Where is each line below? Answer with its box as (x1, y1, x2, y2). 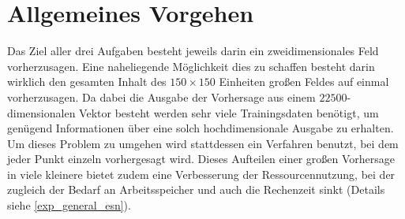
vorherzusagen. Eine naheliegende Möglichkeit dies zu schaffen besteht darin (7, 58, 375, 74)
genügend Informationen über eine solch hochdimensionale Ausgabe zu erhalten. (7, 120, 394, 136)
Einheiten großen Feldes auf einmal (219, 73, 389, 90)
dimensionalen (7, 104, 76, 121)
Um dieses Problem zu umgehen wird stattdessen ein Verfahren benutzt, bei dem (7, 135, 399, 151)
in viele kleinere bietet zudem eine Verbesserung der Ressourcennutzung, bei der (7, 165, 396, 182)
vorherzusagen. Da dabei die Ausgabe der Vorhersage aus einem (7, 88, 316, 105)
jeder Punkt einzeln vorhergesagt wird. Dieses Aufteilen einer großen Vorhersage (7, 150, 396, 167)
